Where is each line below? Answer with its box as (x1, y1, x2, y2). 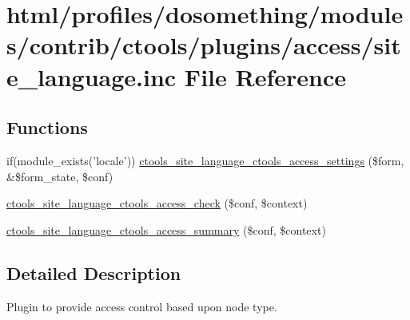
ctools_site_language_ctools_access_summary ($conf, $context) (6, 221, 326, 238)
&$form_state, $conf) (6, 168, 113, 184)
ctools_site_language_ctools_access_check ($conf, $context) (6, 195, 308, 211)
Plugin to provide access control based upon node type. (6, 298, 277, 314)
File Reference (184, 60, 346, 93)
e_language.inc (6, 60, 177, 93)
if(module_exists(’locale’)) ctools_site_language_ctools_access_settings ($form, (6, 152, 404, 168)
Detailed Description (6, 260, 181, 285)
